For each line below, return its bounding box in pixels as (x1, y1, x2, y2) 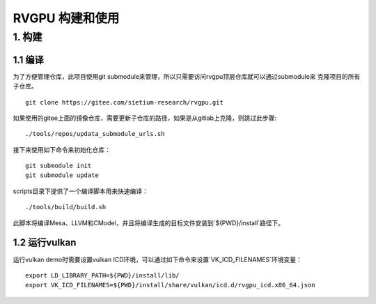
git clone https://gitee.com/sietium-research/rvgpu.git (25, 98, 224, 106)
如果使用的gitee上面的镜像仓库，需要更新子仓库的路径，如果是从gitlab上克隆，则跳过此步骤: (13, 114, 277, 122)
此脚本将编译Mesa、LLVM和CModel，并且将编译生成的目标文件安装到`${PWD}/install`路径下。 (13, 218, 285, 227)
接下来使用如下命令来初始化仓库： (13, 145, 111, 153)
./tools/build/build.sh (25, 203, 107, 211)
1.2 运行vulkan (13, 237, 77, 249)
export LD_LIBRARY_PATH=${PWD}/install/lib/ (25, 271, 180, 279)
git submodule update (25, 172, 99, 179)
